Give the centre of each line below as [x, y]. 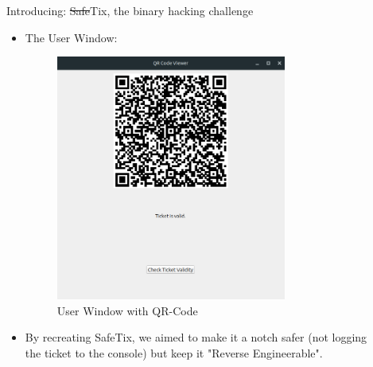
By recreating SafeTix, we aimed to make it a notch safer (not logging [196, 337]
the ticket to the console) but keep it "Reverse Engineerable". [174, 353]
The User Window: [71, 37]
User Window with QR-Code [127, 310]
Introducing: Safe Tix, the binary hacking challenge [130, 10]
